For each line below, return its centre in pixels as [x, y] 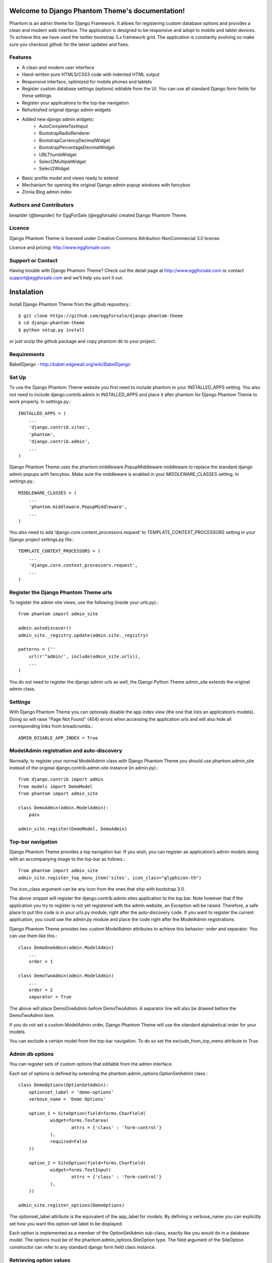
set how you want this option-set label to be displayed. [66, 1224]
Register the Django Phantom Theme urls [61, 592]
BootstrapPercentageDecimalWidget [77, 148]
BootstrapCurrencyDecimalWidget [75, 140]
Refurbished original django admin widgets [66, 110]
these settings [37, 95]
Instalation [26, 292]
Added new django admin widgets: [58, 119]
